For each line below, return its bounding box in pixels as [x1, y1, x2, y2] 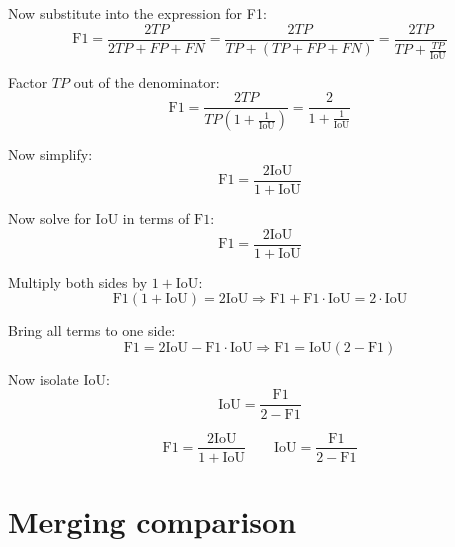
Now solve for [8, 208, 91, 228]
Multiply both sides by [8, 271, 148, 292]
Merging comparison [8, 500, 297, 541]
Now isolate [8, 368, 79, 389]
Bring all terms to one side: [8, 320, 176, 341]
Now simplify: [8, 144, 93, 165]
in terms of [122, 208, 190, 228]
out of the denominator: [73, 71, 220, 92]
